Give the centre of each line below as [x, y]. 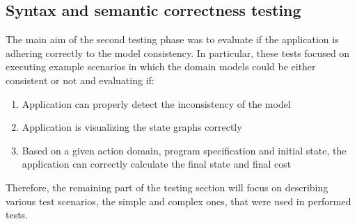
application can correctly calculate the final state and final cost [157, 164]
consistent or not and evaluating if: [80, 80]
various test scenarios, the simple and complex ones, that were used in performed [178, 201]
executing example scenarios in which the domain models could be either [161, 66]
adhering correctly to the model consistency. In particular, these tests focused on [178, 53]
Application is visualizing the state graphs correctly [132, 127]
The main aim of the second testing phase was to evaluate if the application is [172, 39]
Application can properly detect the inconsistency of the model [156, 103]
